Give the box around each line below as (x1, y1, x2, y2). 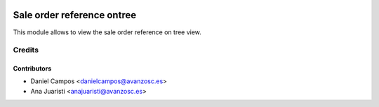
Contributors (13, 64, 52, 73)
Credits (13, 45, 39, 55)
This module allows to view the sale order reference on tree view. (13, 28, 201, 36)
